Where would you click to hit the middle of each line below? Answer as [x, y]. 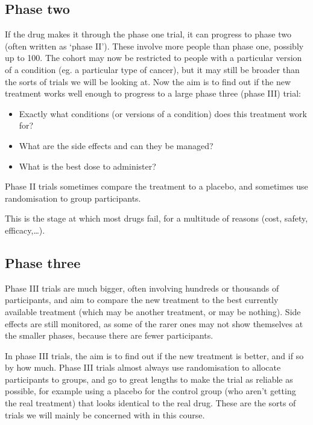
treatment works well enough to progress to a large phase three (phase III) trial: [153, 93]
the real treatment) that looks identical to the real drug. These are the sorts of [150, 403]
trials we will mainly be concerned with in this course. [105, 414]
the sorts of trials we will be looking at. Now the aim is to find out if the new [148, 81]
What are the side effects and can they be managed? [116, 145]
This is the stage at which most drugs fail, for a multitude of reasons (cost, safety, [156, 218]
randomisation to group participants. [73, 198]
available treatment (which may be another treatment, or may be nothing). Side [153, 311]
